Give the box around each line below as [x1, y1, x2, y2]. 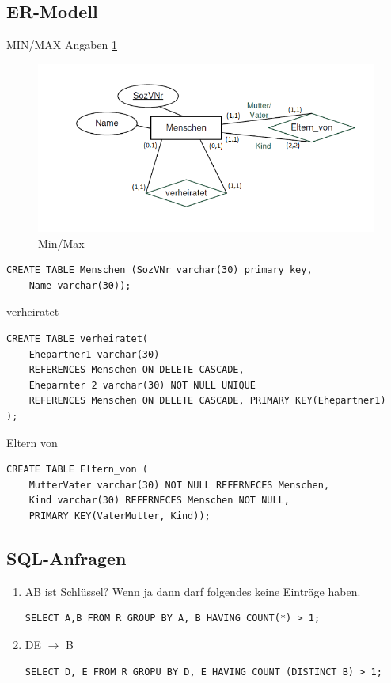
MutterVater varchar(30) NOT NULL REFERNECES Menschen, [28, 479, 330, 491]
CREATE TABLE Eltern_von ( [6, 464, 148, 476]
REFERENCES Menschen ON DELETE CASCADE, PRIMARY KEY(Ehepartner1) [28, 395, 386, 407]
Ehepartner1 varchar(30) [28, 348, 160, 360]
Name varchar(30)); [28, 279, 131, 291]
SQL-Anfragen [6, 546, 127, 570]
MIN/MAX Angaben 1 [6, 36, 118, 53]
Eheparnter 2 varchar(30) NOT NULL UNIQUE [28, 379, 256, 391]
